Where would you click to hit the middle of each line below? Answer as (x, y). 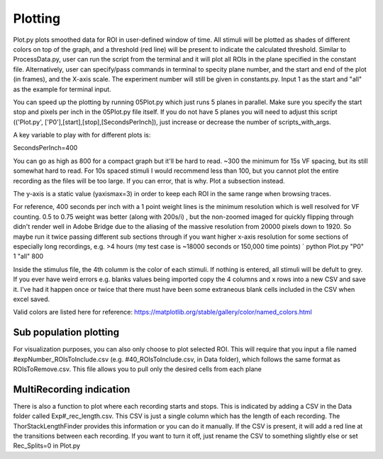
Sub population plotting (66, 333)
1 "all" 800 (28, 256)
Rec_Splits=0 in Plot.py (47, 446)
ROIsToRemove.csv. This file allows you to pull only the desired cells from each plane (137, 369)
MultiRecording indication (72, 389)
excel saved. (32, 299)
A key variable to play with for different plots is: (82, 135)
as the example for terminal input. (62, 89)
